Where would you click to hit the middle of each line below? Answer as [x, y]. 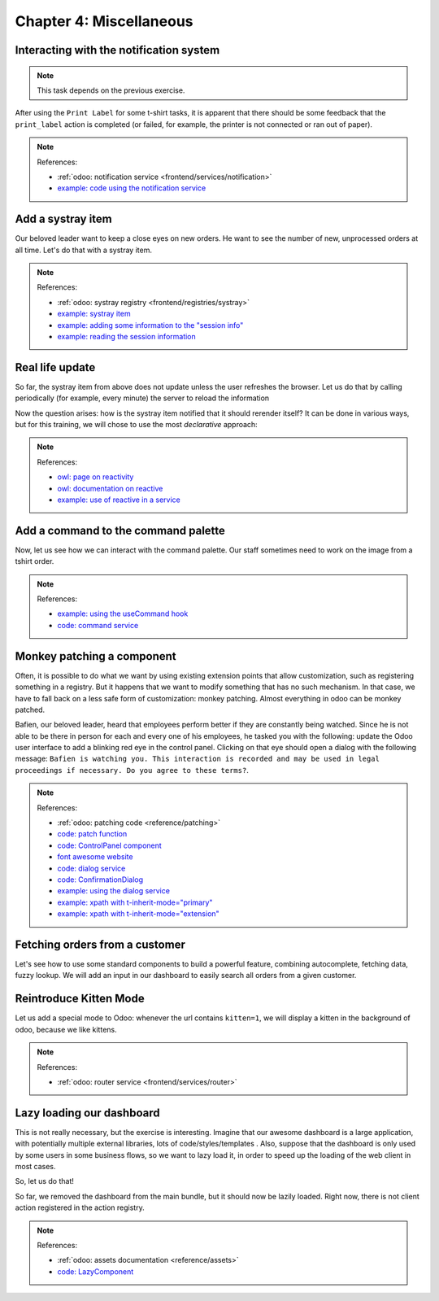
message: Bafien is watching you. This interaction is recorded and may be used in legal [197, 759]
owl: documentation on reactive [110, 488]
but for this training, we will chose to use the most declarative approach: [136, 425]
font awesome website [95, 857]
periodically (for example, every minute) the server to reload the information [142, 398]
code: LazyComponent [96, 1271]
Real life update [55, 367]
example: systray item [94, 314]
